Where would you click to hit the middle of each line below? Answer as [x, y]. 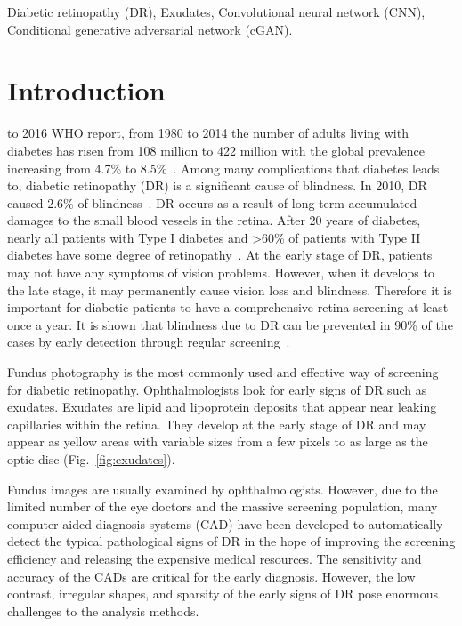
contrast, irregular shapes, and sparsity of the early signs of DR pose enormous [223, 594]
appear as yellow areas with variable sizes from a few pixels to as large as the [218, 441]
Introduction [86, 90]
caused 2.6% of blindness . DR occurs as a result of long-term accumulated [212, 202]
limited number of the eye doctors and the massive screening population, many [223, 506]
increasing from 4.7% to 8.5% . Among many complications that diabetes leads [223, 168]
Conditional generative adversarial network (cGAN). [150, 29]
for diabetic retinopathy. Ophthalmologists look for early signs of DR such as [217, 389]
